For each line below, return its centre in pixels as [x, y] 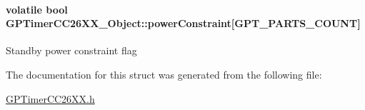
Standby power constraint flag [71, 50]
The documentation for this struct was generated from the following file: [164, 74]
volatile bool [37, 9]
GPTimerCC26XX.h [50, 98]
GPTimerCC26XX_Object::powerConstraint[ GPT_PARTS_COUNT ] [183, 23]
